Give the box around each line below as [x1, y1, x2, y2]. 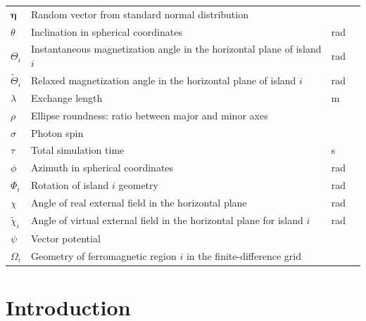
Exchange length [30, 90, 103, 105]
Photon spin [30, 125, 84, 140]
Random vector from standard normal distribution [30, 6, 248, 21]
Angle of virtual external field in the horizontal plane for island [30, 213, 303, 228]
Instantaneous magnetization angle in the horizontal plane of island [30, 41, 322, 56]
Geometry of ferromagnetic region [30, 248, 177, 263]
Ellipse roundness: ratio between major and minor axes [30, 107, 268, 122]
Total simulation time [30, 143, 125, 157]
